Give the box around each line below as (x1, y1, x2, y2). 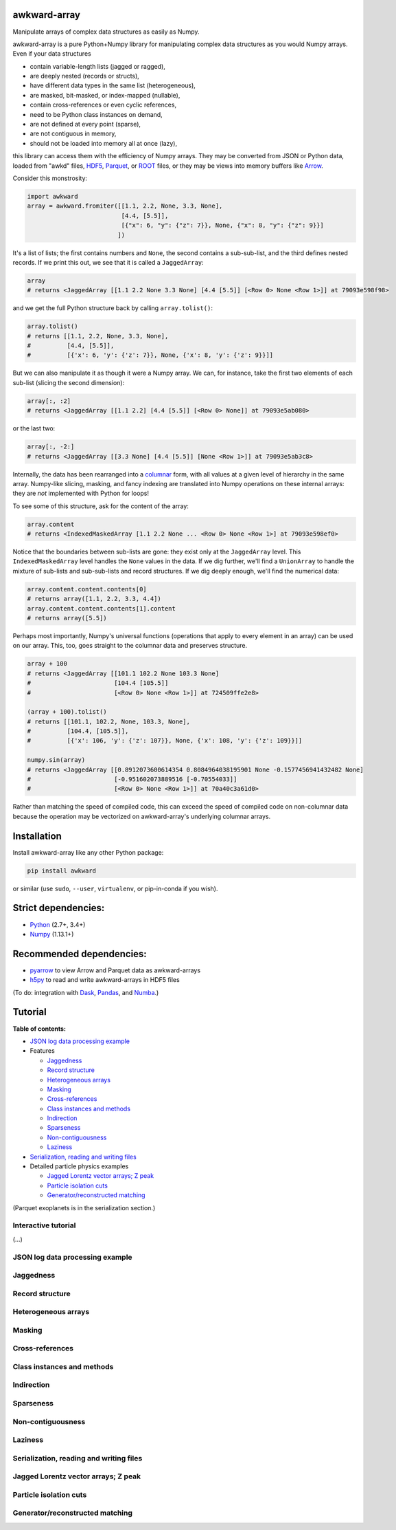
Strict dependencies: (12, 902, 105, 914)
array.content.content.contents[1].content (27, 604, 176, 612)
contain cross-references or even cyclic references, (30, 100, 177, 109)
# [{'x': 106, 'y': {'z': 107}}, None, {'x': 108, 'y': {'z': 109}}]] (27, 736, 303, 745)
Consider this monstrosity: (12, 174, 88, 182)
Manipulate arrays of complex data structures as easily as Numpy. (12, 28, 200, 36)
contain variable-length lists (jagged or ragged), (30, 62, 166, 70)
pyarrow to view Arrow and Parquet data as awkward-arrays (30, 966, 201, 974)
